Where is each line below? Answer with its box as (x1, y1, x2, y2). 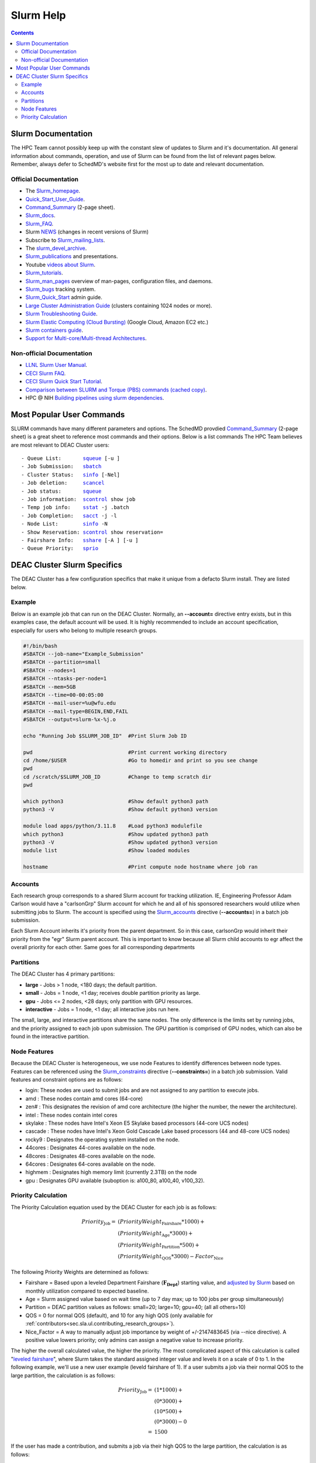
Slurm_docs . (25, 212, 56, 219)
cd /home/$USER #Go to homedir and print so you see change (23, 757, 258, 764)
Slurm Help (11, 9, 66, 22)
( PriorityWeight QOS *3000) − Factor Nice (118, 1253, 224, 1261)
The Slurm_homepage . (25, 187, 81, 194)
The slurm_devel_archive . (25, 245, 87, 252)
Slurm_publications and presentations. (25, 253, 118, 260)
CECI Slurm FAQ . (25, 369, 66, 377)
